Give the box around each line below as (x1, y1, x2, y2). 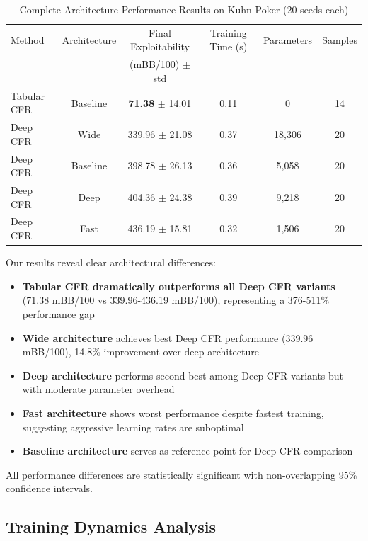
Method (11, 32, 45, 47)
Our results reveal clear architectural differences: (6, 255, 216, 270)
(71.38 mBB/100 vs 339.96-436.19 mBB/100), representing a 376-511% (22, 292, 330, 307)
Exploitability (130, 39, 190, 54)
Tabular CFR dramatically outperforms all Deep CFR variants (22, 278, 335, 293)
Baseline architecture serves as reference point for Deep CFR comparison (22, 443, 353, 458)
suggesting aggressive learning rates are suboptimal (22, 419, 244, 434)
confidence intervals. (6, 481, 93, 496)
